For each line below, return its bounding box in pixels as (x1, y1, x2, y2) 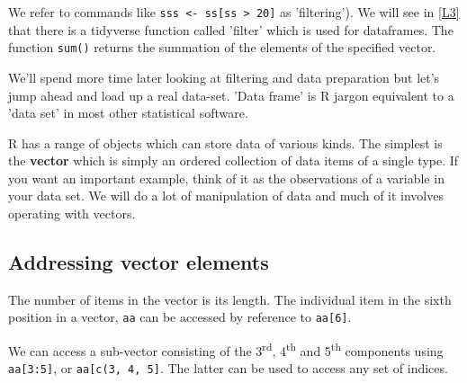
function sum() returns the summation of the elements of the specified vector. (8, 38, 436, 57)
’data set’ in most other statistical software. (8, 103, 248, 122)
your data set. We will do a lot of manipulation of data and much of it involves (8, 186, 444, 205)
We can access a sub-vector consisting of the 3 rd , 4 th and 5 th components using (8, 339, 444, 360)
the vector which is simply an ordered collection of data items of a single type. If (8, 151, 459, 170)
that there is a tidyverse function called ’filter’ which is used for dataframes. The (8, 20, 454, 39)
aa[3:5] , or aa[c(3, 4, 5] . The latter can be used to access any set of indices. (8, 359, 448, 378)
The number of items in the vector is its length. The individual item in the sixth (8, 289, 452, 308)
